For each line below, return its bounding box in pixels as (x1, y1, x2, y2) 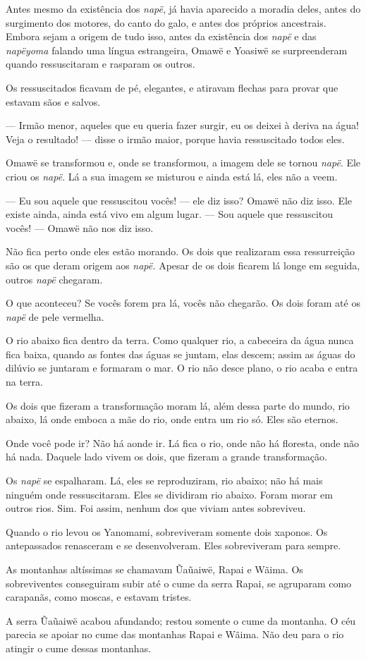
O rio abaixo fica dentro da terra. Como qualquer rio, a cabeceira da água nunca (6, 333, 354, 348)
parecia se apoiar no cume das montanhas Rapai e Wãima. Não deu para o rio (6, 627, 344, 642)
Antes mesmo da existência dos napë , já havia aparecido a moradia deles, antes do (6, 1, 361, 16)
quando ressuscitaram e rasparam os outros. (6, 56, 195, 71)
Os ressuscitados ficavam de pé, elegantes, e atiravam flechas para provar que (6, 80, 338, 94)
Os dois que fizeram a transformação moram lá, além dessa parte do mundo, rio (6, 398, 350, 412)
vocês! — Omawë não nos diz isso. (6, 220, 154, 235)
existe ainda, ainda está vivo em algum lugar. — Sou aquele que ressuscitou (6, 207, 334, 221)
